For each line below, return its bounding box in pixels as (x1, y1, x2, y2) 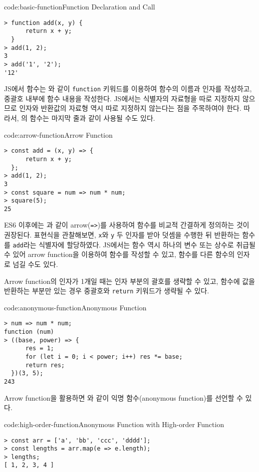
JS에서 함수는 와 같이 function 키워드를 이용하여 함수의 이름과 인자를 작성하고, (4, 83, 252, 94)
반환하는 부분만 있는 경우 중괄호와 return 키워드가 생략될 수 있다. (4, 285, 209, 296)
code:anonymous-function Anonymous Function (4, 302, 147, 312)
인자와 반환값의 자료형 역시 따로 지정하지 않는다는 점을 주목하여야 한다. (19, 103, 242, 113)
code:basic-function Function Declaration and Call (4, 1, 155, 11)
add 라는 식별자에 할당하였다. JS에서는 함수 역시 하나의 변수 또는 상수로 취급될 (12, 239, 256, 249)
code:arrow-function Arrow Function (4, 129, 113, 140)
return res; (25, 361, 65, 369)
